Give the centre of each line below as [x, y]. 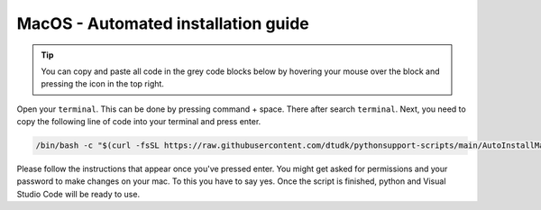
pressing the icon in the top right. [102, 84]
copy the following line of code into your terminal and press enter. [139, 122]
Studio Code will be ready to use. [78, 194]
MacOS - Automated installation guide [163, 23]
